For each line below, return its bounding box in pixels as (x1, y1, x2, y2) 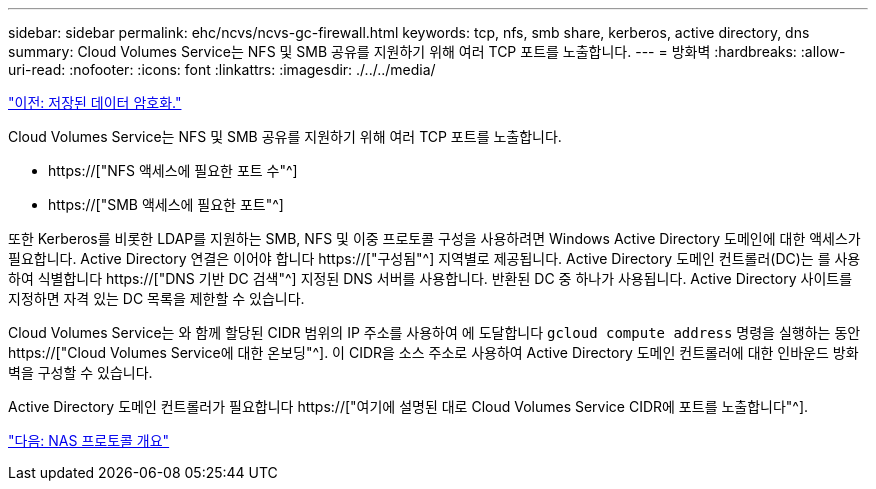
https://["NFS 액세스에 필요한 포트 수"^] (48, 162, 298, 179)
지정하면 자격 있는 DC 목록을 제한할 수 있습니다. (8, 290, 305, 307)
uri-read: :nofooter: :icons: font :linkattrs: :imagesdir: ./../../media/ (8, 61, 436, 78)
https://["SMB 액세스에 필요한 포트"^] (48, 196, 284, 213)
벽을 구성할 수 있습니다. (8, 364, 153, 381)
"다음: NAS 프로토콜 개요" (8, 432, 170, 449)
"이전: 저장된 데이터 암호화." (8, 94, 182, 111)
